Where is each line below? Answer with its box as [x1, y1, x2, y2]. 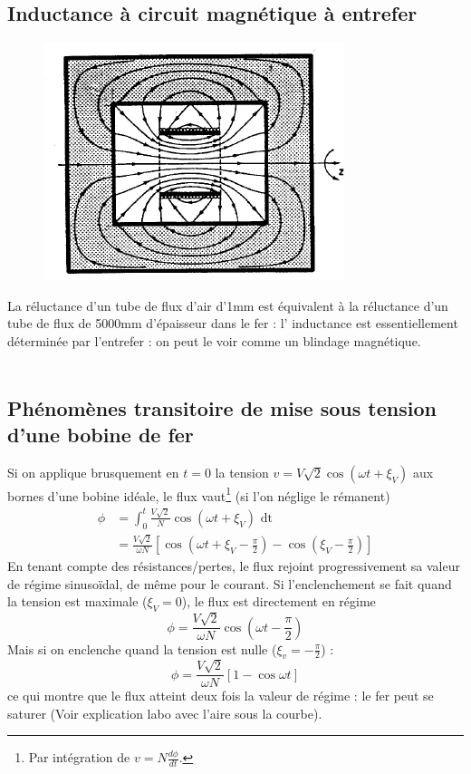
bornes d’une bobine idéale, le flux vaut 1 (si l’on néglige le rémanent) [7, 483, 390, 505]
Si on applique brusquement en [7, 462, 179, 481]
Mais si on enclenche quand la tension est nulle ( [7, 639, 277, 658]
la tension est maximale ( [7, 592, 148, 611]
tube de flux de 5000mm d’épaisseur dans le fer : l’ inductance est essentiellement [7, 314, 458, 333]
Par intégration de [28, 748, 130, 767]
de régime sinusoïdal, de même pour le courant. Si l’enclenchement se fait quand [7, 574, 452, 593]
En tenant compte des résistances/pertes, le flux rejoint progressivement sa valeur [7, 556, 460, 576]
